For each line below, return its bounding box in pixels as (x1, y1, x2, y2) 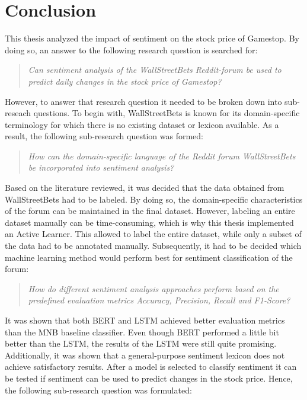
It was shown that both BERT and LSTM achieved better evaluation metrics (5, 314, 285, 326)
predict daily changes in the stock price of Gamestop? (28, 75, 222, 87)
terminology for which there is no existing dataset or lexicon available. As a (5, 118, 279, 130)
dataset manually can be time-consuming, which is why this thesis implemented (5, 216, 294, 228)
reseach (5, 107, 31, 119)
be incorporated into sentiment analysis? (28, 161, 174, 174)
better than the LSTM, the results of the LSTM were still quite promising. (5, 337, 277, 350)
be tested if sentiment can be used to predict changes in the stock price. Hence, (5, 372, 293, 384)
